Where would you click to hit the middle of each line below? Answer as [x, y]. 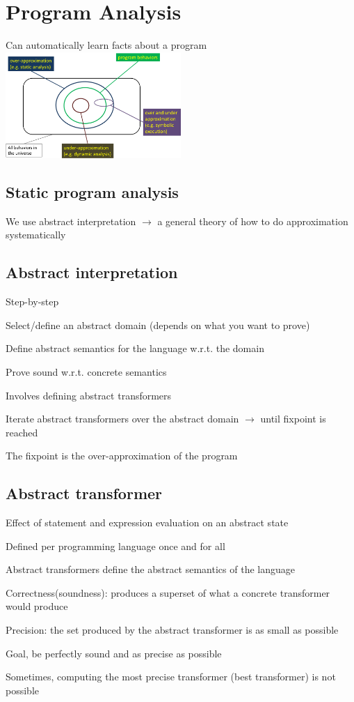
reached [22, 432]
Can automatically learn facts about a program [106, 45]
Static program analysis [92, 191]
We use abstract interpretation [71, 221]
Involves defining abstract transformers [89, 395]
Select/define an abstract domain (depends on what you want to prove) [158, 325]
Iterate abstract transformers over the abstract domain [122, 419]
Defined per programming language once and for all [115, 545]
